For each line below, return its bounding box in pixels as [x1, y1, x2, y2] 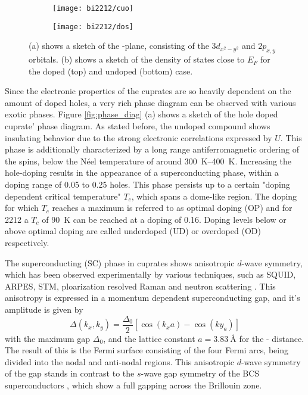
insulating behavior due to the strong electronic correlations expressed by [5, 131, 272, 144]
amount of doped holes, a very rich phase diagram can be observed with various [5, 96, 296, 108]
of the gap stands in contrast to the [5, 367, 135, 380]
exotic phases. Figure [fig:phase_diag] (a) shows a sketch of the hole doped [5, 108, 278, 120]
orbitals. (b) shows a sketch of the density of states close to [29, 53, 245, 66]
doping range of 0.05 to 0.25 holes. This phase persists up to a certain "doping [5, 178, 290, 191]
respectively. [5, 237, 49, 249]
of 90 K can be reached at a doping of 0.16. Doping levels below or [42, 213, 287, 225]
